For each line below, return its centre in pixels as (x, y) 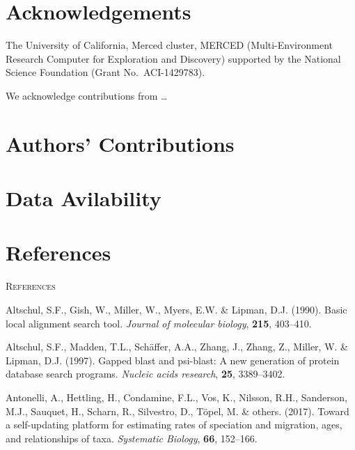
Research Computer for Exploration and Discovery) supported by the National (173, 58)
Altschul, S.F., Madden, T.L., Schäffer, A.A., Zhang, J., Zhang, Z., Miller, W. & (177, 347)
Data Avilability (84, 198)
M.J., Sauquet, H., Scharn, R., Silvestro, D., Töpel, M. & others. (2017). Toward (177, 411)
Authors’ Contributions (120, 143)
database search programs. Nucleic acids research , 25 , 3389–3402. (145, 374)
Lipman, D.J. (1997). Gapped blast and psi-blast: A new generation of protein (173, 360)
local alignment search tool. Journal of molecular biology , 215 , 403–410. (159, 323)
